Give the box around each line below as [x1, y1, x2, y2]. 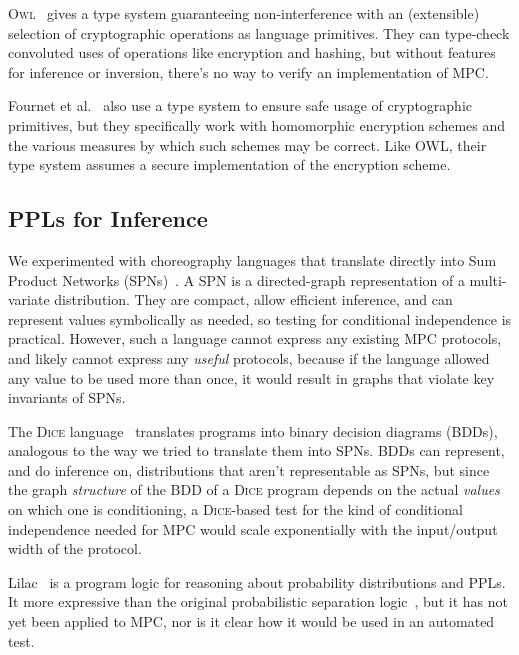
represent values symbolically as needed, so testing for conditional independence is [8, 308, 512, 329]
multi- [469, 269, 507, 290]
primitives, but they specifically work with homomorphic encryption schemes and [8, 114, 506, 135]
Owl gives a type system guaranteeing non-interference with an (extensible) [8, 3, 480, 23]
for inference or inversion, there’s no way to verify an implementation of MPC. [8, 61, 489, 82]
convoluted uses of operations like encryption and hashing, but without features [8, 42, 496, 63]
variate [8, 289, 50, 310]
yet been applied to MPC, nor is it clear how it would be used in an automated [8, 611, 495, 632]
